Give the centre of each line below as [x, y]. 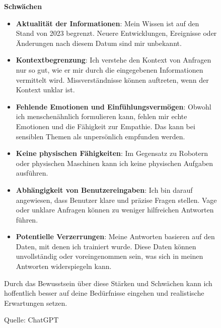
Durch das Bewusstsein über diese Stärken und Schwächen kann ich [108, 283]
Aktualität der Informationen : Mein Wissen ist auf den [107, 23]
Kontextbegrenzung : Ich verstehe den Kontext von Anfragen [114, 60]
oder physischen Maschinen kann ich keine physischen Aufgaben [115, 163]
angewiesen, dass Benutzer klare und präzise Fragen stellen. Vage [116, 200]
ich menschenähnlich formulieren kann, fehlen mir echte [101, 116]
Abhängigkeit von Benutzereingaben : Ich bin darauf [104, 189]
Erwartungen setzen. [36, 303]
